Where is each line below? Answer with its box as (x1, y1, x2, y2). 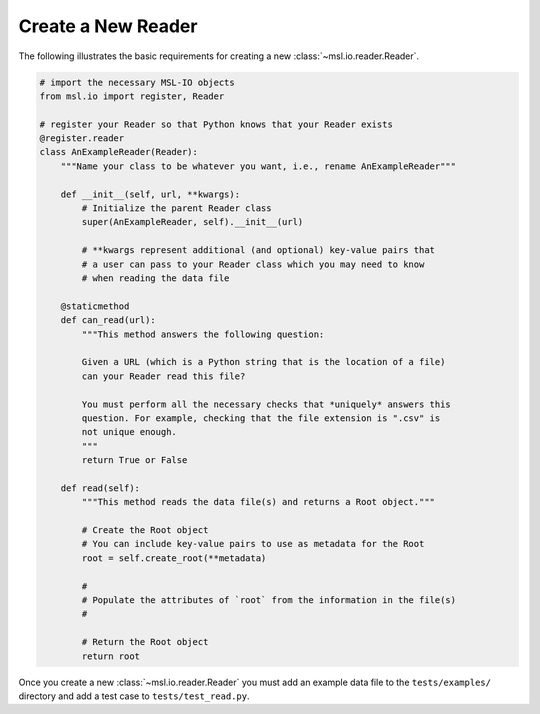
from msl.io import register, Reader (39, 90, 225, 102)
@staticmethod (60, 300, 130, 312)
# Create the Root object (81, 525, 209, 536)
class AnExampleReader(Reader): (39, 146, 199, 158)
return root (81, 650, 140, 662)
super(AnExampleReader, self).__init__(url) (81, 216, 304, 228)
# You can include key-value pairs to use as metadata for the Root (81, 538, 425, 550)
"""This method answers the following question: (81, 328, 325, 340)
